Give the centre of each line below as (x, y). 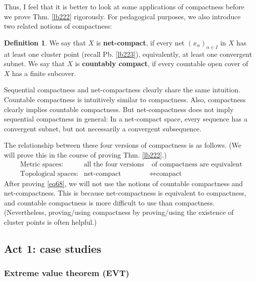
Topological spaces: (49, 174)
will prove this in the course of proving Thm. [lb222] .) (85, 154)
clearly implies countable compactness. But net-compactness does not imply (119, 109)
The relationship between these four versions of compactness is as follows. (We (123, 145)
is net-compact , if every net (140, 42)
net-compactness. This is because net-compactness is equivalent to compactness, (125, 193)
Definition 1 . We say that (45, 42)
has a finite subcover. (44, 73)
